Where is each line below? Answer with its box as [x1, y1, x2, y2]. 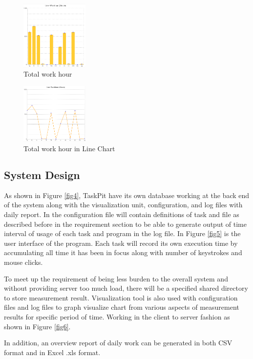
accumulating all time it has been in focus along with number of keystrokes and [4, 247, 242, 258]
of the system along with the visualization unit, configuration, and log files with [4, 199, 243, 210]
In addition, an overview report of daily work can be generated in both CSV [4, 338, 232, 348]
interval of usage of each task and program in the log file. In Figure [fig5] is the [4, 228, 241, 239]
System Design [4, 167, 80, 182]
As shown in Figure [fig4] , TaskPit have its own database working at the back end [4, 190, 250, 200]
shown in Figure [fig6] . [4, 321, 71, 331]
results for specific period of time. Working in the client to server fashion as [4, 311, 230, 321]
